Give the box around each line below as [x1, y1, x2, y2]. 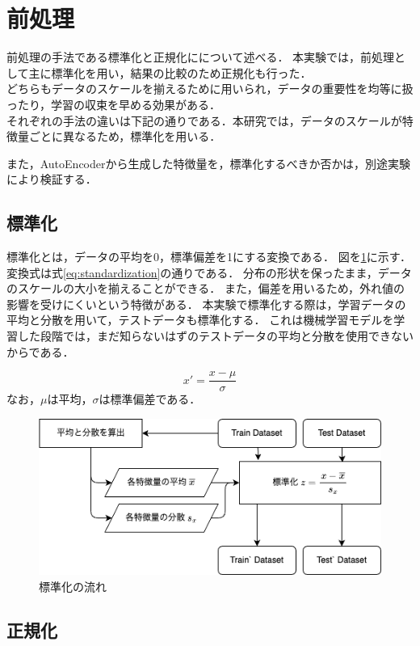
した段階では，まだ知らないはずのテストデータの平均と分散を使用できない [17, 327, 414, 344]
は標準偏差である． [99, 391, 201, 407]
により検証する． [6, 171, 97, 188]
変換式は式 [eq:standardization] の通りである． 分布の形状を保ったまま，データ [6, 264, 412, 281]
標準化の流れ [39, 578, 107, 595]
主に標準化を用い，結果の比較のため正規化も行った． [28, 64, 312, 81]
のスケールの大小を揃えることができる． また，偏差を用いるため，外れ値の [6, 280, 405, 297]
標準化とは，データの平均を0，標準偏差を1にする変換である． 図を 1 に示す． [6, 248, 412, 265]
